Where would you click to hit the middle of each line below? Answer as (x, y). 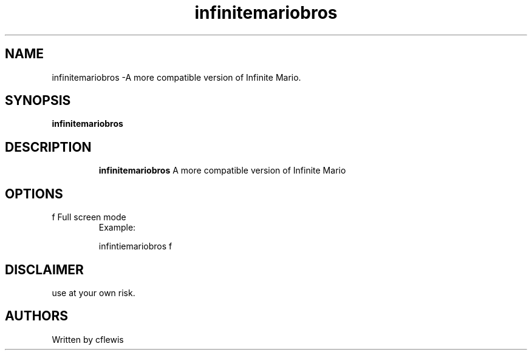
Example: (117, 228)
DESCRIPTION (48, 147)
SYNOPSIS (38, 101)
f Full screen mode (89, 217)
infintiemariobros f (135, 246)
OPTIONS (34, 194)
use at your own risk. (94, 292)
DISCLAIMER (44, 269)
